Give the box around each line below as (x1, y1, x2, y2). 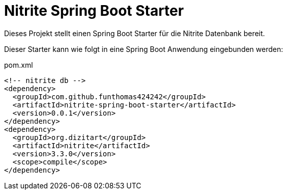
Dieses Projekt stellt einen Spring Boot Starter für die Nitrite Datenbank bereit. (4, 29, 265, 38)
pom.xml (4, 60, 33, 69)
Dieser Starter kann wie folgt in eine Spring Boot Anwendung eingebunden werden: (4, 44, 283, 53)
